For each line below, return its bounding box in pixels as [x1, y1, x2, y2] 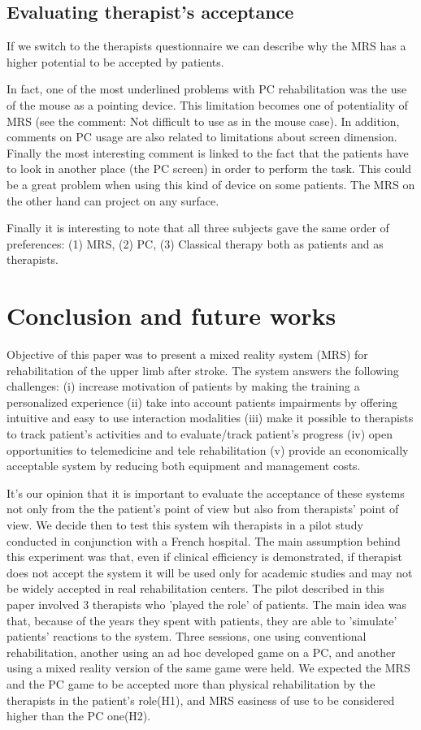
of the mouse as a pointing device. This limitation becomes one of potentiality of [7, 96, 408, 113]
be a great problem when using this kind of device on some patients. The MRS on [7, 175, 415, 192]
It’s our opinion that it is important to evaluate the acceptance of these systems [7, 484, 405, 501]
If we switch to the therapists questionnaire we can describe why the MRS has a [7, 37, 406, 54]
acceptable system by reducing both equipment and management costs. [7, 457, 361, 474]
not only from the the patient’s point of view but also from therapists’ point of [7, 500, 399, 517]
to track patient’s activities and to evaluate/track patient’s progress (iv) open [7, 425, 393, 443]
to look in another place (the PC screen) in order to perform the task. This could [7, 160, 412, 177]
